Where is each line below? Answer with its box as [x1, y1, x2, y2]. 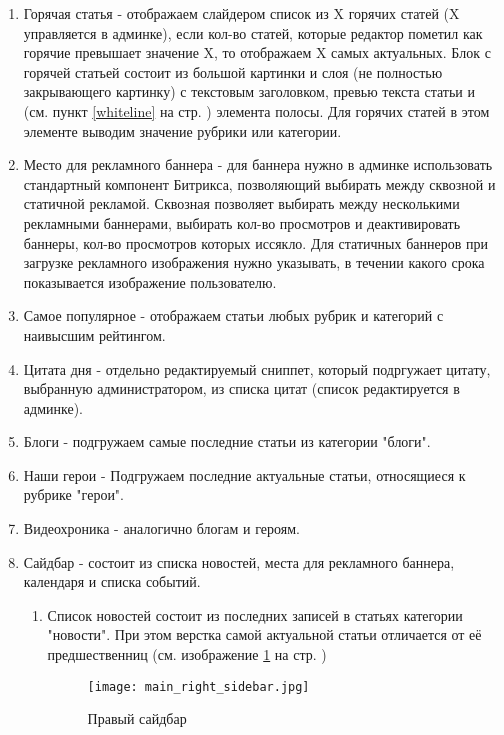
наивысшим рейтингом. [23, 324, 166, 345]
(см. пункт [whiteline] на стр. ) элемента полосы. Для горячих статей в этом [23, 100, 490, 121]
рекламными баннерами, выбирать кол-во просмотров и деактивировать [23, 212, 461, 233]
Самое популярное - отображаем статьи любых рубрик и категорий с [23, 305, 444, 326]
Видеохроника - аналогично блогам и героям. [23, 518, 300, 539]
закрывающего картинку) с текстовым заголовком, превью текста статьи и [23, 81, 475, 102]
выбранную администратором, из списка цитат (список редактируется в [23, 378, 460, 399]
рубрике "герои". [23, 484, 124, 505]
